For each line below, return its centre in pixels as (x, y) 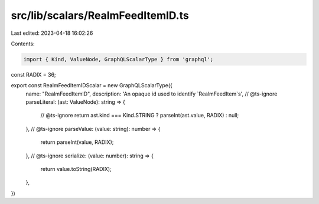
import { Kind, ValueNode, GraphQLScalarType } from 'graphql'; (118, 59)
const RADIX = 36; (33, 74)
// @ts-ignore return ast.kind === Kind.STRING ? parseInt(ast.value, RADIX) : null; (140, 116)
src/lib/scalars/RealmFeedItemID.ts (100, 15)
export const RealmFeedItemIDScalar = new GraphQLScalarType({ (92, 85)
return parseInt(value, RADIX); (77, 142)
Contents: (23, 44)
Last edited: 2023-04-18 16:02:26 (52, 33)
